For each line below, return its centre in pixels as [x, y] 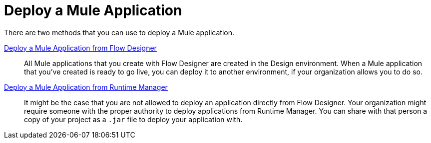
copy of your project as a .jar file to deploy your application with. [133, 119]
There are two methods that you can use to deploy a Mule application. [119, 32]
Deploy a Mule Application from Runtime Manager [86, 87]
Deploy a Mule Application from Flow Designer [80, 48]
